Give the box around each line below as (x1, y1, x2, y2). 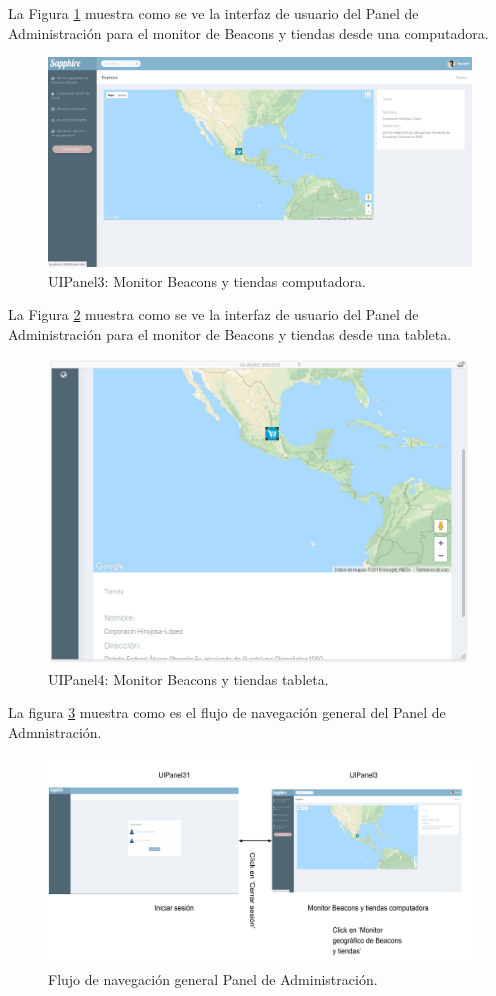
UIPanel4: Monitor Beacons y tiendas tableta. (48, 668, 329, 689)
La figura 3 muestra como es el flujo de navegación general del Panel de (8, 702, 446, 723)
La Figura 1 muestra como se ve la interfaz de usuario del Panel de (8, 3, 419, 23)
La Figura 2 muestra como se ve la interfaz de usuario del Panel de (8, 304, 419, 325)
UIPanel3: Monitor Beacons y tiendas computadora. (48, 270, 366, 291)
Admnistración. (8, 722, 102, 743)
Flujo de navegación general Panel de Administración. (48, 968, 378, 989)
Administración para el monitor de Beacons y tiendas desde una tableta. (8, 323, 452, 344)
